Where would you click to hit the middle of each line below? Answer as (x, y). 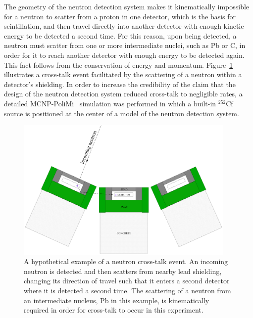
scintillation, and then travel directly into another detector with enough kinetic (124, 26)
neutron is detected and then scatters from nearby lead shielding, (123, 271)
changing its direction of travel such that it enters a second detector (127, 281)
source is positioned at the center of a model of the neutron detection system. (122, 113)
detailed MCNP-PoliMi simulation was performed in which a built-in (110, 103)
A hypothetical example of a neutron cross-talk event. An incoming (126, 261)
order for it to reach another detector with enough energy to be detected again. (124, 55)
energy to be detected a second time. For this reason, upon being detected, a (120, 35)
